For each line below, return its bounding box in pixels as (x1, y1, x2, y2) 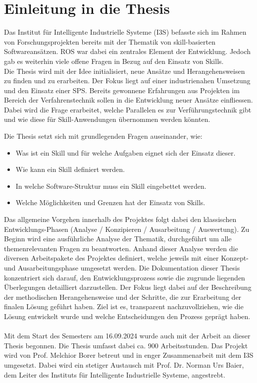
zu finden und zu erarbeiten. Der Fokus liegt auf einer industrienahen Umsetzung (4, 75, 251, 86)
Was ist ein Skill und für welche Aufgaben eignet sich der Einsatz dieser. (15, 147, 236, 158)
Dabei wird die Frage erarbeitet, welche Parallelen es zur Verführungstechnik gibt (4, 104, 252, 114)
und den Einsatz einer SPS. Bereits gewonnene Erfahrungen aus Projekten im (4, 85, 240, 95)
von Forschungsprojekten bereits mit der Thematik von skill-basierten (4, 36, 216, 47)
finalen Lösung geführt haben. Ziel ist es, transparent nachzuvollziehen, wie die (4, 301, 244, 312)
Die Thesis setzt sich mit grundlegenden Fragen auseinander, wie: (4, 131, 203, 141)
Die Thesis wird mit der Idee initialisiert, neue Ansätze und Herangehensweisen (4, 65, 245, 76)
